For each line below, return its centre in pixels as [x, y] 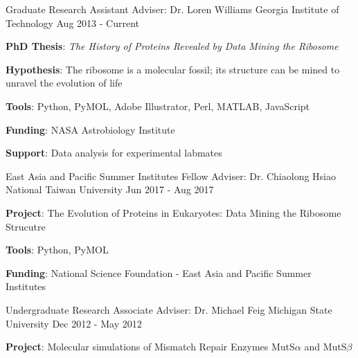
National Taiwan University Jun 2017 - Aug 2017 [110, 189]
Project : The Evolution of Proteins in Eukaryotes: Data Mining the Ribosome [173, 212]
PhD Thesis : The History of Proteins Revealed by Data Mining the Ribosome [172, 46]
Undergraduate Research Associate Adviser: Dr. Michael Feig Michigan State [169, 309]
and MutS [325, 347]
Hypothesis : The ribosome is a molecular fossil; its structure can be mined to [173, 69]
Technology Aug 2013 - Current [72, 23]
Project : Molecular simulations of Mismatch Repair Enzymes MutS [150, 347]
